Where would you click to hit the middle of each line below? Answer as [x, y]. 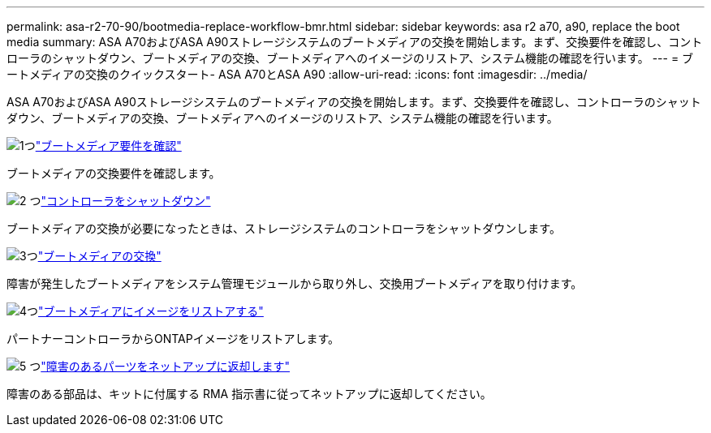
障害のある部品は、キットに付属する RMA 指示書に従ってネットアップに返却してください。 [249, 394]
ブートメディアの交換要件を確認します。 [114, 173]
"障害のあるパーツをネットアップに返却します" [166, 366]
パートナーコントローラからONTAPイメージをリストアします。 [173, 339]
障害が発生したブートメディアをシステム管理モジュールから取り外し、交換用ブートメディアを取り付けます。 [295, 283]
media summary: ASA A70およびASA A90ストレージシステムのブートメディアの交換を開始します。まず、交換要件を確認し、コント [355, 42]
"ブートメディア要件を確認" [108, 146]
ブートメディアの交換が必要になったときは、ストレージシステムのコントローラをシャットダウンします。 [284, 228]
